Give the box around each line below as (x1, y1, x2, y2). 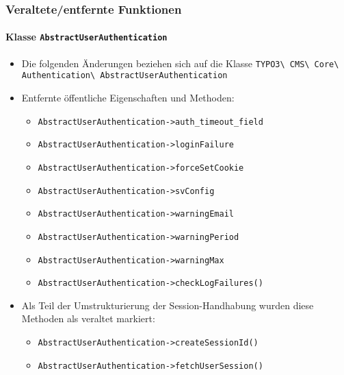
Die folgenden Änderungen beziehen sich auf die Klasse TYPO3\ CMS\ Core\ (21, 56, 339, 70)
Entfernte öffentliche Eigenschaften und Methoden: (21, 90, 235, 105)
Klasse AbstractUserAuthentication (5, 29, 168, 44)
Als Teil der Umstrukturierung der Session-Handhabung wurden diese (21, 298, 314, 312)
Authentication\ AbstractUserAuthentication (21, 71, 228, 81)
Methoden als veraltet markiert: (21, 311, 155, 326)
